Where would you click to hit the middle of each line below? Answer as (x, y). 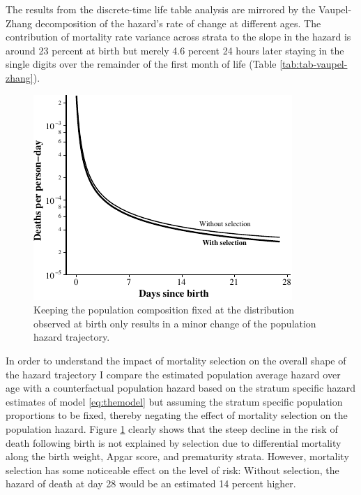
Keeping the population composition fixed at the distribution (164, 310)
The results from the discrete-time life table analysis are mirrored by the (161, 9)
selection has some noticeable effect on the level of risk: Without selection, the (172, 470)
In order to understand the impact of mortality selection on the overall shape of (176, 360)
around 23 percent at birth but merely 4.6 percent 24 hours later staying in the (175, 50)
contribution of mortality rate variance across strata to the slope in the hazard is (178, 37)
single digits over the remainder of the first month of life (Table (141, 64)
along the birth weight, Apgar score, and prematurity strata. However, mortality (177, 456)
